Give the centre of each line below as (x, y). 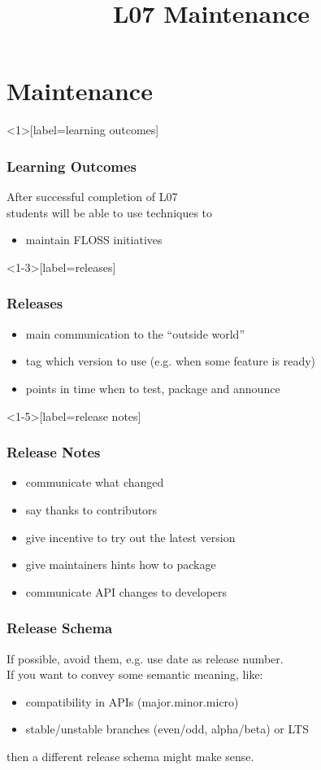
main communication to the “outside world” (135, 333)
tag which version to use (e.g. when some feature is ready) (171, 361)
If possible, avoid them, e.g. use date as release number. (145, 658)
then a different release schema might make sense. (130, 756)
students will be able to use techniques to (110, 212)
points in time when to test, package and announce (153, 388)
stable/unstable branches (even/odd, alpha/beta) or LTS (167, 729)
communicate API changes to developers (126, 591)
